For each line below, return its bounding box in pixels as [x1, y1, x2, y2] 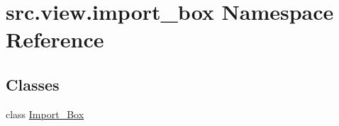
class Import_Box [6, 106, 84, 121]
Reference [6, 25, 104, 54]
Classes [6, 73, 60, 95]
